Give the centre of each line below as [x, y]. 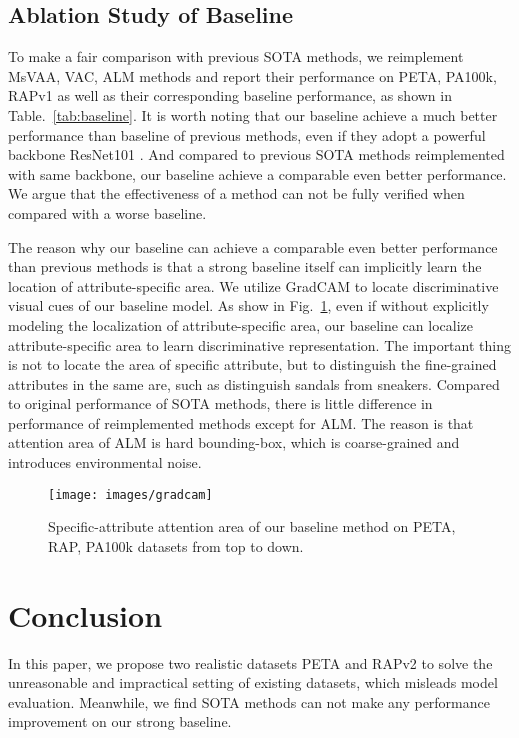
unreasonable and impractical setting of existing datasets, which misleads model [253, 682]
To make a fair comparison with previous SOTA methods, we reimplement [236, 56]
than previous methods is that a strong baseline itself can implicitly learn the [245, 266]
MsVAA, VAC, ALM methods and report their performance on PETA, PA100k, [252, 75]
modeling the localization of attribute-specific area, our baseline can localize [240, 324]
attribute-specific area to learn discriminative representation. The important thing [259, 344]
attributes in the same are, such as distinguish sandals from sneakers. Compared [254, 383]
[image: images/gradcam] [130, 494]
